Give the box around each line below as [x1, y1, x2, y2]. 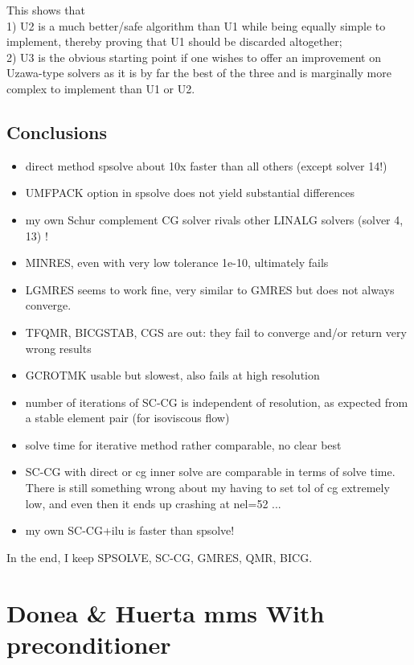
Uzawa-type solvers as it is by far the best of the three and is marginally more [6, 64, 391, 81]
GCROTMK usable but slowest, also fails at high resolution [25, 367, 320, 384]
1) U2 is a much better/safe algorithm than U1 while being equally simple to [6, 17, 386, 34]
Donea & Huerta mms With [6, 596, 325, 629]
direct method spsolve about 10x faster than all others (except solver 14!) [25, 157, 387, 174]
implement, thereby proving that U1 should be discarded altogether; [6, 33, 342, 50]
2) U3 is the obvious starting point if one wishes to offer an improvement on [6, 48, 381, 65]
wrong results [25, 339, 92, 356]
